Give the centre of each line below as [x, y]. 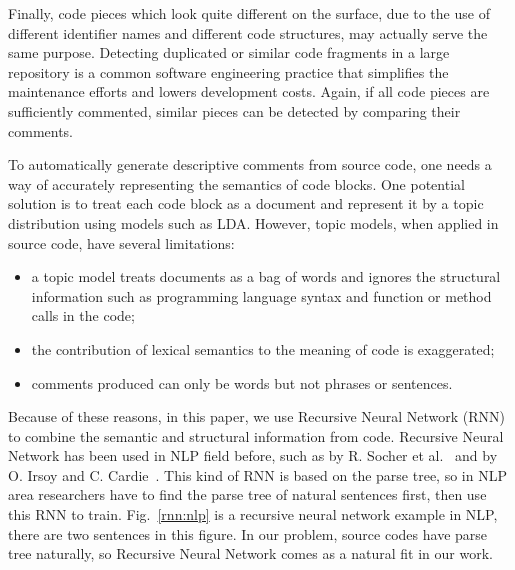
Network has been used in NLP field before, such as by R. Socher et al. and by [253, 455]
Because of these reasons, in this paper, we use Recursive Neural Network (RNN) [257, 416]
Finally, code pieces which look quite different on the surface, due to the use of [249, 13]
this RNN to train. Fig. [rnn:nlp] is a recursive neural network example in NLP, [253, 514]
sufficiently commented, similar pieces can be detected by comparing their [234, 110]
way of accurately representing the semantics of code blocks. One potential [236, 183]
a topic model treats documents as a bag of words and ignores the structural [266, 276]
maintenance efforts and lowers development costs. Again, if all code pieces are [249, 91]
